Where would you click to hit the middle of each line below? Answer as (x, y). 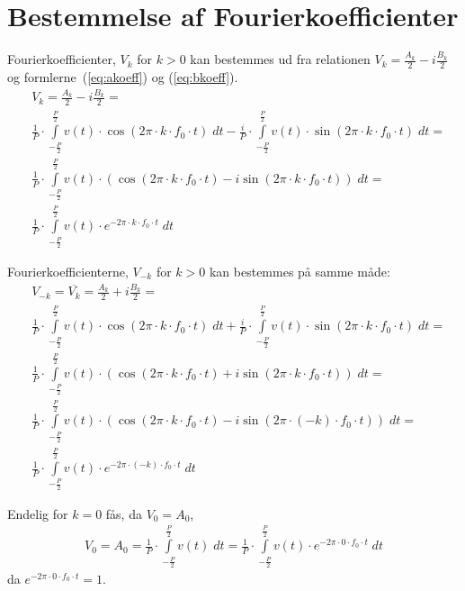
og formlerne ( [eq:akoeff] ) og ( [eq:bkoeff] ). (123, 76)
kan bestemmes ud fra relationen (280, 59)
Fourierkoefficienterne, (68, 271)
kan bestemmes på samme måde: (300, 271)
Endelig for (38, 513)
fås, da (124, 513)
